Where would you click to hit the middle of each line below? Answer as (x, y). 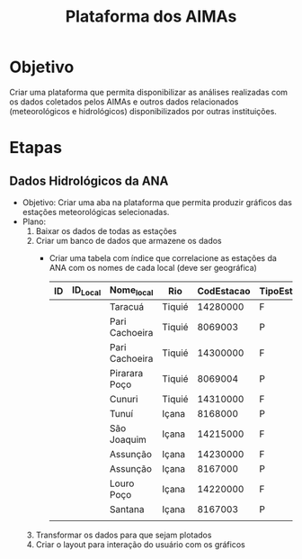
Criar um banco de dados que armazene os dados (129, 240)
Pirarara (126, 374)
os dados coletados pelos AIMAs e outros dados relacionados (124, 102)
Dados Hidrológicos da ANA (89, 180)
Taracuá (127, 307)
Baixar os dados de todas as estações (106, 230)
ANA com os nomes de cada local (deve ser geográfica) (153, 267)
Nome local (131, 291)
